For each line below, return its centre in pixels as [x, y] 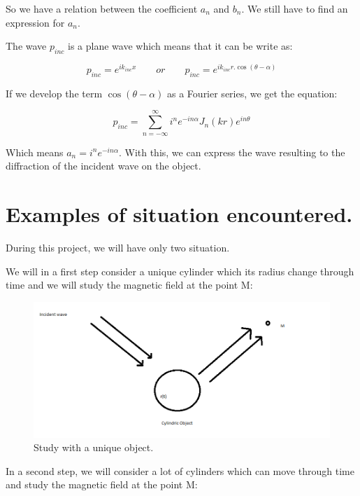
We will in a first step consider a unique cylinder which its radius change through [180, 271]
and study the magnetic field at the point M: [102, 484]
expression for [35, 22]
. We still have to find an [295, 8]
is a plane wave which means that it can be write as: [180, 46]
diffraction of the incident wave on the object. [103, 166]
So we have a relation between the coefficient [102, 8]
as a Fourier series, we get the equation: [252, 93]
